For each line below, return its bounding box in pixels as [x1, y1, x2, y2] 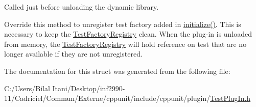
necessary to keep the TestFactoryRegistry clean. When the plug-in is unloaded [4, 29, 252, 39]
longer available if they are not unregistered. [4, 48, 143, 59]
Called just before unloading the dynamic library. [4, 2, 159, 12]
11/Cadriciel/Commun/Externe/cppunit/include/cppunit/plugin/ [4, 93, 211, 103]
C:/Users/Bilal [4, 83, 50, 93]
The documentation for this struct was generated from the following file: [4, 65, 230, 76]
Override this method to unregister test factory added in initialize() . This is [4, 18, 241, 29]
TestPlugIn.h [210, 93, 251, 103]
